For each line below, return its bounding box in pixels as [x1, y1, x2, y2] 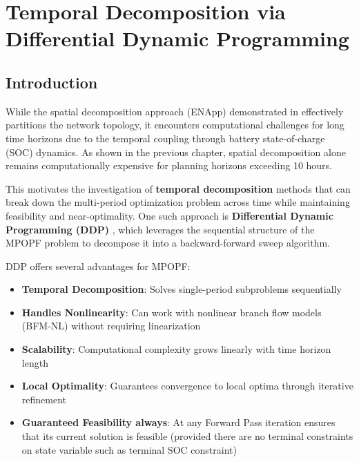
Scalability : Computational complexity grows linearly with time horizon [21, 342, 331, 356]
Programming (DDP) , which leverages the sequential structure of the [6, 222, 315, 236]
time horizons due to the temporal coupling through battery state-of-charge [6, 131, 325, 145]
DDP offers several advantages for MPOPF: [6, 258, 191, 273]
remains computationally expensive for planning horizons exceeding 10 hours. [6, 158, 333, 173]
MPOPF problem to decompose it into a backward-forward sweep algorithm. [6, 235, 330, 250]
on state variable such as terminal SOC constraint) [21, 442, 237, 456]
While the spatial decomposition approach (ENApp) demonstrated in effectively [6, 104, 344, 118]
